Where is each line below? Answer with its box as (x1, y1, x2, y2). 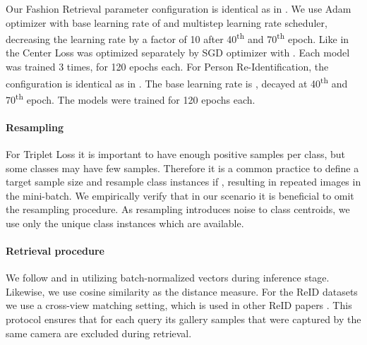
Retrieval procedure (6, 243, 104, 258)
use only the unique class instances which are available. (6, 215, 244, 230)
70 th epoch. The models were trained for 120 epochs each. (6, 90, 255, 107)
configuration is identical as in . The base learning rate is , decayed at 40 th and (6, 73, 348, 90)
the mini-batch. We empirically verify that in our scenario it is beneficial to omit (6, 188, 354, 202)
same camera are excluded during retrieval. (6, 325, 192, 340)
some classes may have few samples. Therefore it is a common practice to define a (6, 160, 359, 175)
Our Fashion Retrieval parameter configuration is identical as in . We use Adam (6, 1, 351, 16)
